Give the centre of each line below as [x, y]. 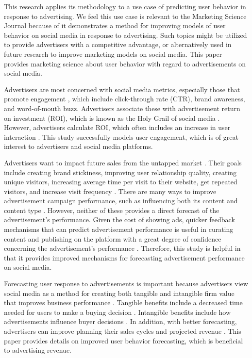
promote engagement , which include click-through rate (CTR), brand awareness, [125, 99]
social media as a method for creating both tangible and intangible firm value [119, 293]
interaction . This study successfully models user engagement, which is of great [121, 137]
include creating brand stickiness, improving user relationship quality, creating [120, 172]
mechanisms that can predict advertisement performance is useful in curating [119, 229]
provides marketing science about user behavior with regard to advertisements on [125, 63]
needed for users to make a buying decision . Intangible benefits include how [118, 312]
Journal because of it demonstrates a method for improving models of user [115, 25]
